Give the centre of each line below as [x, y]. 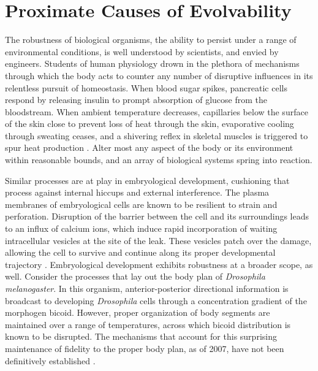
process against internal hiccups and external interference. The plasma [137, 192]
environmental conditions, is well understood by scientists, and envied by [142, 51]
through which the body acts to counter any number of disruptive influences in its [159, 75]
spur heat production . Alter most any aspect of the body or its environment [149, 147]
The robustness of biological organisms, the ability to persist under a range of [151, 40]
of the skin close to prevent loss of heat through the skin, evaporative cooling [150, 124]
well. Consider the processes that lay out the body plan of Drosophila [135, 276]
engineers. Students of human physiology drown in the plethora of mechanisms [152, 63]
